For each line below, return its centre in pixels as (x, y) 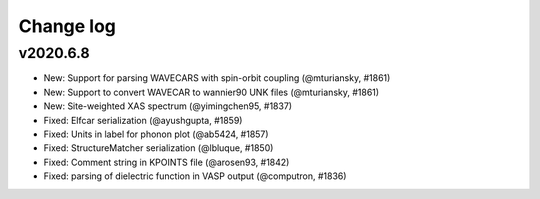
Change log (67, 26)
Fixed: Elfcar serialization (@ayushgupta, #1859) (143, 120)
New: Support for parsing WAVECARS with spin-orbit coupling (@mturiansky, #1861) (217, 78)
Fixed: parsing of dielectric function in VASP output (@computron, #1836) (195, 176)
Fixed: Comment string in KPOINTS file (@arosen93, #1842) (166, 162)
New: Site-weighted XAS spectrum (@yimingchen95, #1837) (168, 106)
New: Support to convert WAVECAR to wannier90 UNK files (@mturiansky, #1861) (211, 92)
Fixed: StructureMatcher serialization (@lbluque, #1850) (158, 148)
